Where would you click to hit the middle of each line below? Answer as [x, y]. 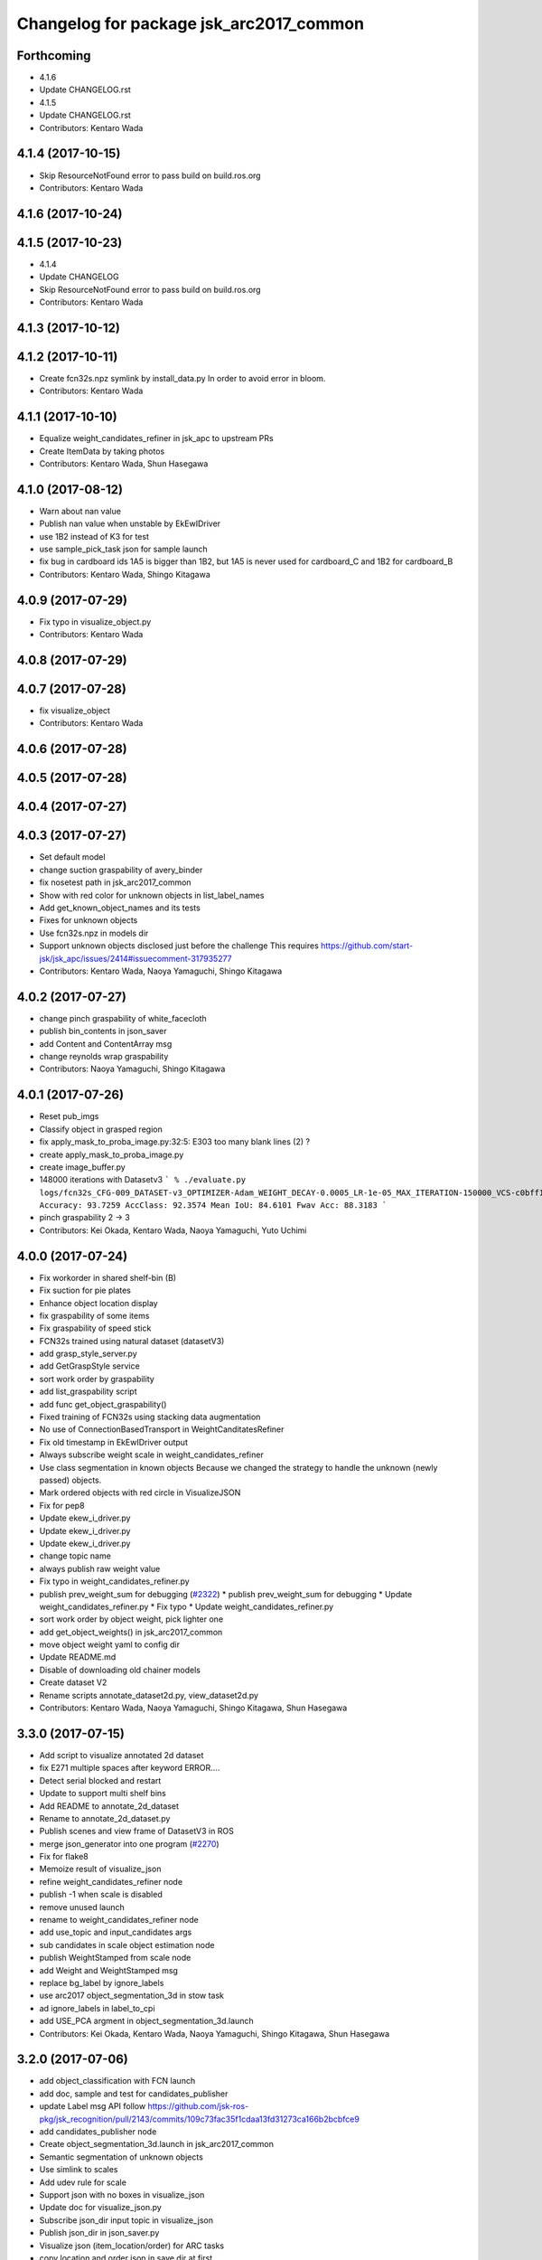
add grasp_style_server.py [88, 1354]
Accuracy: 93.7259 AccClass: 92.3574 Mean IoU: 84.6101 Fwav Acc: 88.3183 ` [213, 1205]
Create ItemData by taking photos [102, 451]
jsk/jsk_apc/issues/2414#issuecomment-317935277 [135, 958]
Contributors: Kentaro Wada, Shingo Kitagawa [125, 574]
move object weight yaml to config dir [110, 1644]
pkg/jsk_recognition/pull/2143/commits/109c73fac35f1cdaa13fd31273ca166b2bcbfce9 [200, 2119]
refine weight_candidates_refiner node [111, 1881]
